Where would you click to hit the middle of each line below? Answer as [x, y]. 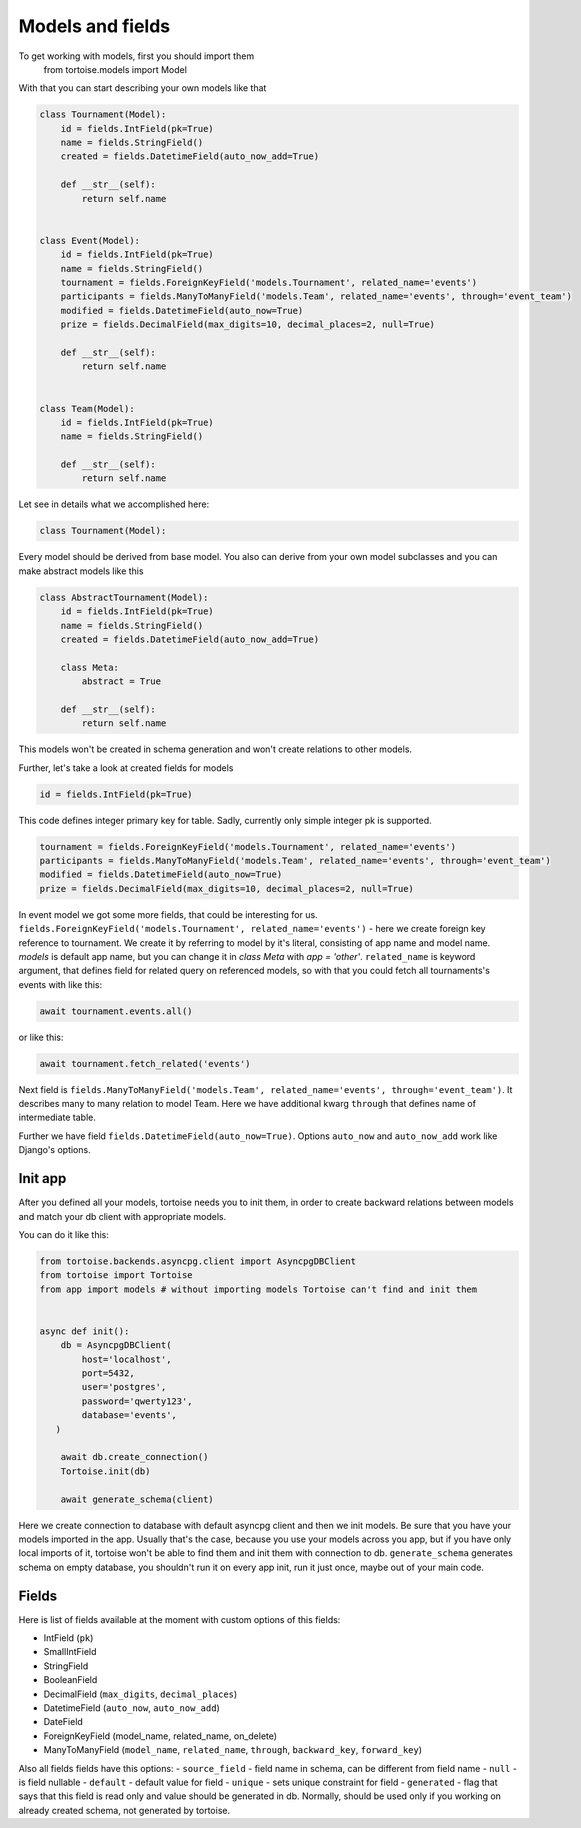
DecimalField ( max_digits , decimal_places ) [140, 1694]
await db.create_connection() [134, 1457]
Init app [42, 1178]
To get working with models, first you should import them [136, 56]
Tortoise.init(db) [105, 1471]
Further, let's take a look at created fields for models [126, 767]
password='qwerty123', [137, 1401]
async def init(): [84, 1331]
